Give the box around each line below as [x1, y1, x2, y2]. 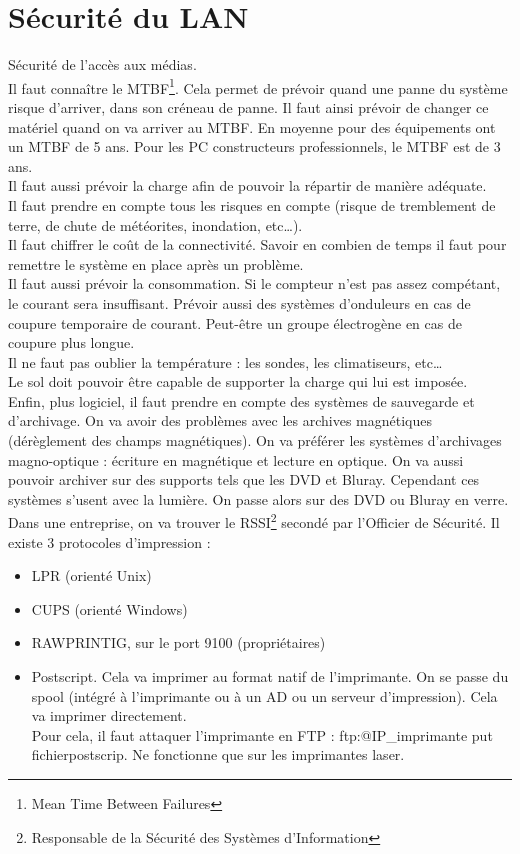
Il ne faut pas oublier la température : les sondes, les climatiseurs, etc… [8, 351, 443, 372]
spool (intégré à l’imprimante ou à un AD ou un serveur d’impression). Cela [31, 685, 498, 706]
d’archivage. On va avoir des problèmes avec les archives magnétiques [8, 410, 432, 431]
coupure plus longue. [8, 332, 135, 353]
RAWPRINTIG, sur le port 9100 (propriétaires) [31, 632, 326, 653]
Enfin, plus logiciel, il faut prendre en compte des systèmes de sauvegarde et [8, 390, 475, 411]
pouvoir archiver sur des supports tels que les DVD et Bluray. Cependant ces [8, 469, 480, 490]
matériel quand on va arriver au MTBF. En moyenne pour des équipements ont [8, 116, 496, 137]
